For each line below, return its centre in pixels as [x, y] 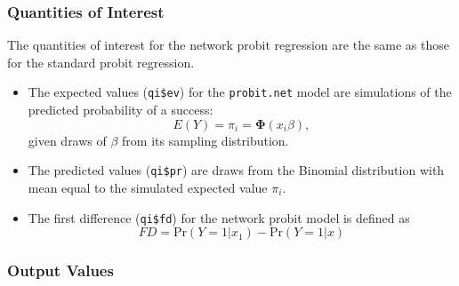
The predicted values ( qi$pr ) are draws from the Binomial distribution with [236, 170]
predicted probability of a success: [121, 110]
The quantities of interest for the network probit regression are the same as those [228, 45]
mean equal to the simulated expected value [148, 187]
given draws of [67, 140]
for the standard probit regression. [101, 62]
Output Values [60, 270]
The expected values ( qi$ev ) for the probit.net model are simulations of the [240, 92]
